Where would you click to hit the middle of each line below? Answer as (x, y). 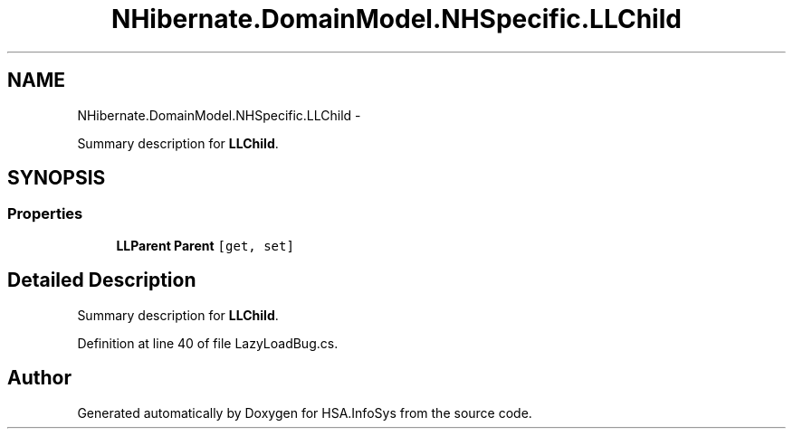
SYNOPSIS (57, 178)
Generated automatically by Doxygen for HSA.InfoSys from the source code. (305, 412)
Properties (45, 214)
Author (39, 378)
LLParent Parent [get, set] (205, 245)
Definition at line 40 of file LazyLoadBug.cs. (208, 343)
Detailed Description (102, 280)
